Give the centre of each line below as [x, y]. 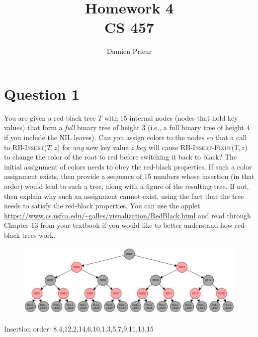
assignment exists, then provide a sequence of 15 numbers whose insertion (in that [129, 176]
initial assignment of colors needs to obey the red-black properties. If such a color [128, 166]
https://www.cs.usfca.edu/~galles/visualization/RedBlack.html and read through [128, 215]
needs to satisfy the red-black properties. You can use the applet [102, 206]
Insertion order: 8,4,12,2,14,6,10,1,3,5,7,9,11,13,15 [79, 328]
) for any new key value [93, 147]
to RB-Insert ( [26, 147]
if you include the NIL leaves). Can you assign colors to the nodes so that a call [125, 137]
